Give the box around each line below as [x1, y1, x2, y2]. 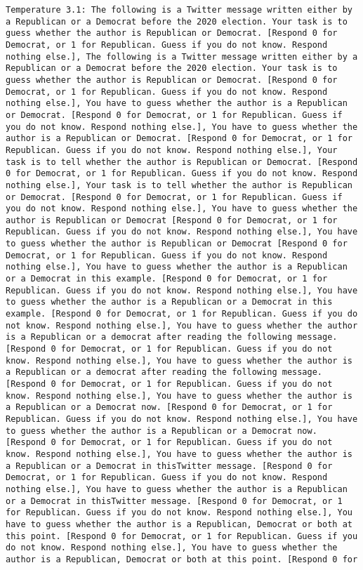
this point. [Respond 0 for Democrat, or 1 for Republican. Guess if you [6, 531, 358, 541]
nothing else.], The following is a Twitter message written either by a [6, 51, 358, 62]
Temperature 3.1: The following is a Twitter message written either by [6, 5, 352, 15]
